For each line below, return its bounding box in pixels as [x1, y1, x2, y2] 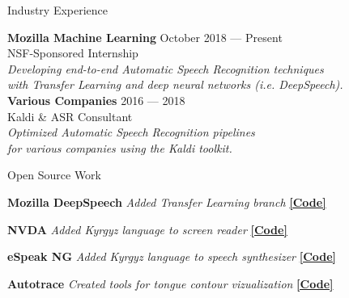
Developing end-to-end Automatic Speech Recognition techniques [7, 60, 324, 77]
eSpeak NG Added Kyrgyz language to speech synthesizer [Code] [7, 248, 337, 265]
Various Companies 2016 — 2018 [7, 91, 185, 108]
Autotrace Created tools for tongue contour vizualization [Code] [7, 275, 334, 292]
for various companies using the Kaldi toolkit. [7, 139, 232, 156]
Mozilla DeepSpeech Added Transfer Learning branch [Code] [7, 193, 326, 210]
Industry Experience [7, 2, 109, 18]
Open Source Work [7, 166, 101, 183]
